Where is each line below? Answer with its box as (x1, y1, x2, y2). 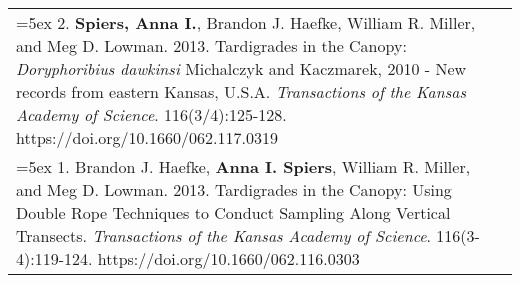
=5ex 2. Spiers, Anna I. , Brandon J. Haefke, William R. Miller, (16, 11, 476, 34)
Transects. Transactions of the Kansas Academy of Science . (16, 224, 432, 247)
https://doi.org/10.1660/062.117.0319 (16, 126, 278, 149)
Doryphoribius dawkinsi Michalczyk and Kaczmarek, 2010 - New (16, 57, 467, 80)
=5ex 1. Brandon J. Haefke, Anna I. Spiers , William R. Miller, (16, 155, 471, 178)
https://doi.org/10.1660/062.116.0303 (97, 247, 360, 270)
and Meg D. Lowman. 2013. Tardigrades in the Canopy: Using (16, 178, 452, 201)
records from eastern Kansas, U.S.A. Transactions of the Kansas (16, 80, 467, 103)
